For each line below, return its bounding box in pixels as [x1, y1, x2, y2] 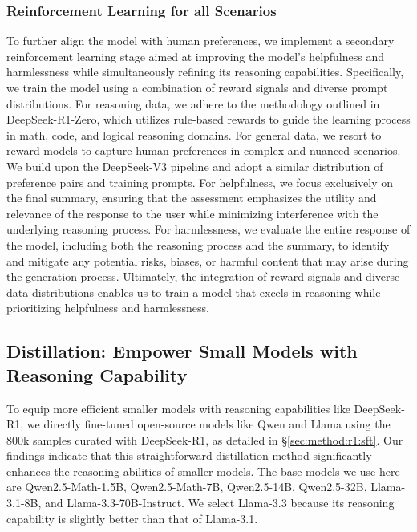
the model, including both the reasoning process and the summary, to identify [6, 236, 390, 253]
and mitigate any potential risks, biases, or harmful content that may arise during [6, 252, 409, 269]
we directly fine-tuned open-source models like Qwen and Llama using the [26, 416, 391, 433]
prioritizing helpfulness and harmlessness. [6, 299, 209, 316]
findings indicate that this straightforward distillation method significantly [6, 447, 372, 464]
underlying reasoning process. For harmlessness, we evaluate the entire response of [6, 221, 411, 238]
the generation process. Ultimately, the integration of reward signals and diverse [6, 268, 400, 285]
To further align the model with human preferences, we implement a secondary [6, 32, 395, 49]
